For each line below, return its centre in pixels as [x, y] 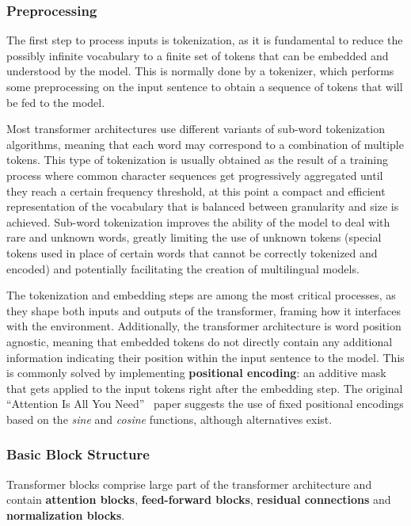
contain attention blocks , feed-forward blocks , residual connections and [199, 499]
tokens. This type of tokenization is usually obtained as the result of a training [198, 160]
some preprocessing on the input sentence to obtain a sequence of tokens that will [205, 86]
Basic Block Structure [78, 454]
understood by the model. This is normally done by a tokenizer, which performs [200, 71]
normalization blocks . [66, 515]
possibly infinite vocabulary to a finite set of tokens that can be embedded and [198, 55]
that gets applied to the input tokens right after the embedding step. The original [205, 388]
